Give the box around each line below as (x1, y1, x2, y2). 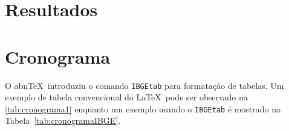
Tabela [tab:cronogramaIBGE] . (5, 114, 121, 127)
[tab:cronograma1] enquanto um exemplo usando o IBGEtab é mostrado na (5, 102, 281, 115)
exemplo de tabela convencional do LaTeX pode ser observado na (5, 91, 248, 103)
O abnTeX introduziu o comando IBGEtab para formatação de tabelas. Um (5, 79, 284, 91)
